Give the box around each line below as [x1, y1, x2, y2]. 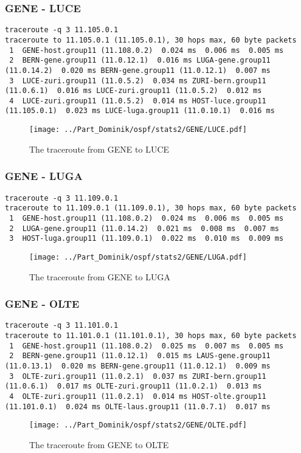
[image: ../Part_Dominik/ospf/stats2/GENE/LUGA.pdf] [29, 252, 247, 261]
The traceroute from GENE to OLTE [29, 438, 169, 451]
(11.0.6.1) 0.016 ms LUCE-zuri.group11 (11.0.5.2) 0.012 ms [5, 86, 262, 95]
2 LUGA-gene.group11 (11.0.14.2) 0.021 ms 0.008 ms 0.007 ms [9, 224, 280, 233]
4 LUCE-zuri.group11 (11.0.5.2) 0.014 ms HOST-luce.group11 [9, 96, 266, 105]
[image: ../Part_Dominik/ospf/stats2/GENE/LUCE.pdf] [29, 125, 247, 134]
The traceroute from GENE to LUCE [29, 142, 170, 155]
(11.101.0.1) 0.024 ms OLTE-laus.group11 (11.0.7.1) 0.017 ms [5, 402, 271, 411]
